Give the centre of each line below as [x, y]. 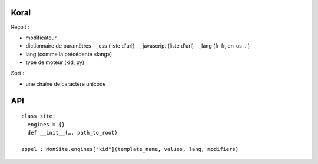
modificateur [41, 38]
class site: [39, 116]
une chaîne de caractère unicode [66, 84]
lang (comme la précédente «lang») [69, 54]
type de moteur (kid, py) [55, 62]
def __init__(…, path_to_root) [72, 133]
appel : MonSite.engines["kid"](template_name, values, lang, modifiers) [130, 149]
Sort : [18, 73]
